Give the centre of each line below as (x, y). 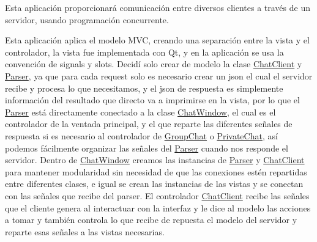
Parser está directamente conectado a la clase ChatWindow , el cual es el (140, 112)
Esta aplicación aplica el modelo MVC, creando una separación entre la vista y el (157, 40)
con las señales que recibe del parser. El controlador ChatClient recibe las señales (157, 195)
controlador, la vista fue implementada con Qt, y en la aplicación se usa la (144, 52)
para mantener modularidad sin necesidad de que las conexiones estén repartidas (156, 171)
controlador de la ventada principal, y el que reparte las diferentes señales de (149, 124)
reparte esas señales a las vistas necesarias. (85, 231)
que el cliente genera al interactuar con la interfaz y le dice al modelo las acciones (158, 207)
